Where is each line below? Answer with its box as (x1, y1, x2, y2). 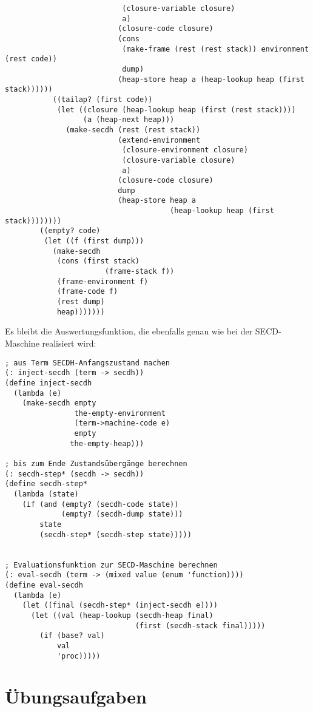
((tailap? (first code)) (52, 95, 153, 104)
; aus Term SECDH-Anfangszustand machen (5, 358, 170, 367)
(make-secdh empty (22, 399, 96, 408)
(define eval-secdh (5, 580, 83, 589)
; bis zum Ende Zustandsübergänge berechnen (5, 459, 187, 469)
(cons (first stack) (56, 257, 140, 266)
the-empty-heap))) (70, 439, 144, 448)
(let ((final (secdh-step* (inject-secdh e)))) (22, 601, 218, 610)
